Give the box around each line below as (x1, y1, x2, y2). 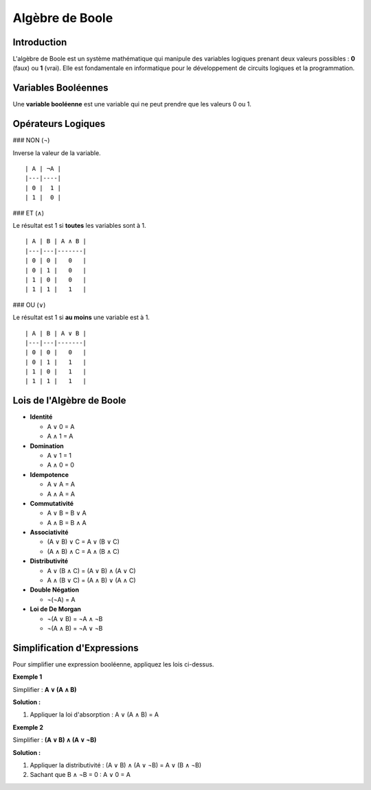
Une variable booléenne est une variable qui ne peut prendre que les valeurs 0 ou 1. (12, 100, 252, 108)
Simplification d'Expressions (12, 642, 139, 653)
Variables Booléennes (12, 82, 109, 94)
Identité (30, 413, 53, 421)
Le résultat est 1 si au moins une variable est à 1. (12, 313, 150, 322)
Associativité (30, 528, 69, 537)
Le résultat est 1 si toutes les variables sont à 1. (12, 222, 147, 229)
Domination (30, 441, 65, 450)
